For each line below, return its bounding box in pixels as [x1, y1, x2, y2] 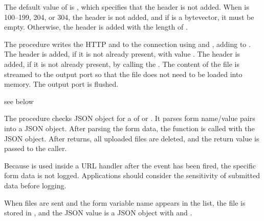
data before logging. [4, 180, 67, 190]
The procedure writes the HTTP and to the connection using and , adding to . [4, 38, 251, 49]
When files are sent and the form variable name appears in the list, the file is [4, 197, 246, 208]
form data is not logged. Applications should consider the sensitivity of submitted [4, 170, 260, 181]
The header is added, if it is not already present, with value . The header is [4, 48, 240, 59]
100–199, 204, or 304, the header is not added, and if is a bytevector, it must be [4, 11, 254, 22]
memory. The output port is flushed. [4, 79, 119, 89]
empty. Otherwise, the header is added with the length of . [4, 21, 188, 32]
